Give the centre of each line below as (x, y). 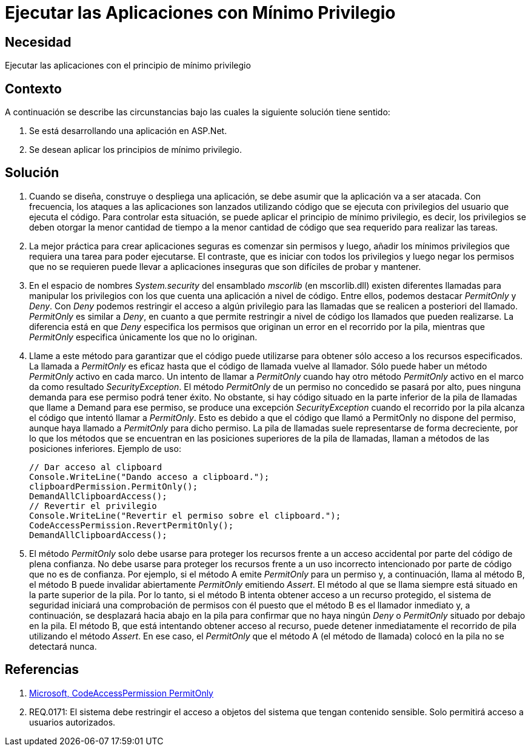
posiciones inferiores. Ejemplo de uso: (105, 448)
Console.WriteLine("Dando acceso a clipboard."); (149, 477)
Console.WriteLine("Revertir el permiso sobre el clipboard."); (185, 515)
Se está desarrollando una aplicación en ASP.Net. (128, 131)
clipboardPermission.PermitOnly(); (114, 486)
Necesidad (38, 42)
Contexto (33, 89)
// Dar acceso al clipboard (96, 467)
